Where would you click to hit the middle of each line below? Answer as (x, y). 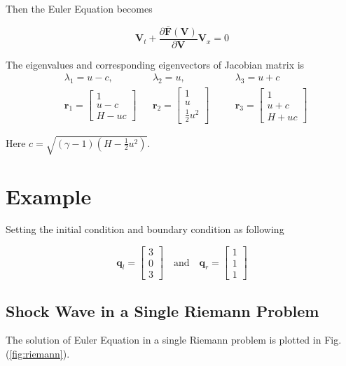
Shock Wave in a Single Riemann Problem (162, 310)
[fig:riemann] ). (40, 353)
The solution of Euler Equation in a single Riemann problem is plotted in (164, 340)
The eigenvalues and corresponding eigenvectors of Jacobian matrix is (155, 64)
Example (49, 196)
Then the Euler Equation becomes (79, 8)
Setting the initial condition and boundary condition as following (145, 229)
